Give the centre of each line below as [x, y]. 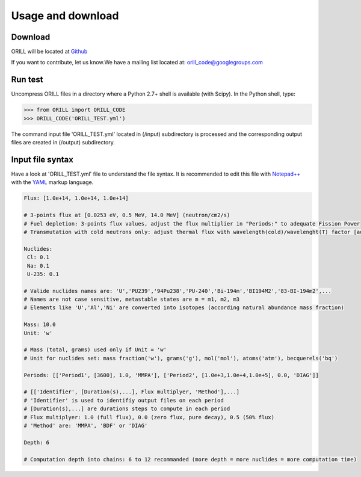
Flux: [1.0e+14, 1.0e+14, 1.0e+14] [76, 198]
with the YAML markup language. [52, 182]
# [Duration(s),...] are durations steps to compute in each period [127, 409]
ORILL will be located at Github [49, 52]
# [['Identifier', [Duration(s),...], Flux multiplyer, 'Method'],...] [132, 392]
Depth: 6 [37, 442]
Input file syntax [42, 159]
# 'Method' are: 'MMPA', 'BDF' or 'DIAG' [86, 425]
